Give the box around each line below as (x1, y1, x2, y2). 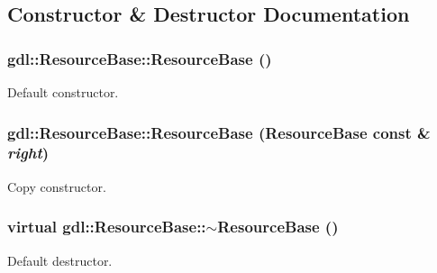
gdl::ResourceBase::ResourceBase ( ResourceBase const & (7, 121, 431, 143)
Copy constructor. (7, 177, 106, 196)
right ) (7, 141, 50, 164)
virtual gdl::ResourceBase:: (7, 215, 206, 238)
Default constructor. (7, 83, 119, 101)
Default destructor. (7, 250, 113, 269)
